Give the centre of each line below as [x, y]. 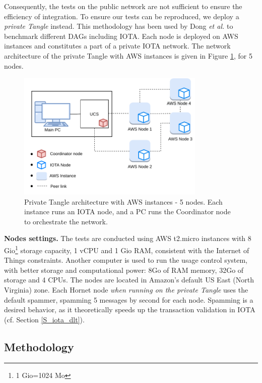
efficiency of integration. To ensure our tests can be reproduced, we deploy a [122, 16]
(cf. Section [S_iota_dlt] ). [44, 319]
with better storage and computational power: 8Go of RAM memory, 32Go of [124, 270]
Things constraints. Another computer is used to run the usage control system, [126, 260]
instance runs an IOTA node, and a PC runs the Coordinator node [127, 211]
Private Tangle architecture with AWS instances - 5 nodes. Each [123, 201]
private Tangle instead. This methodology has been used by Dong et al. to [119, 26]
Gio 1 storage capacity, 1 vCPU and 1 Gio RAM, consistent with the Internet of [127, 249]
